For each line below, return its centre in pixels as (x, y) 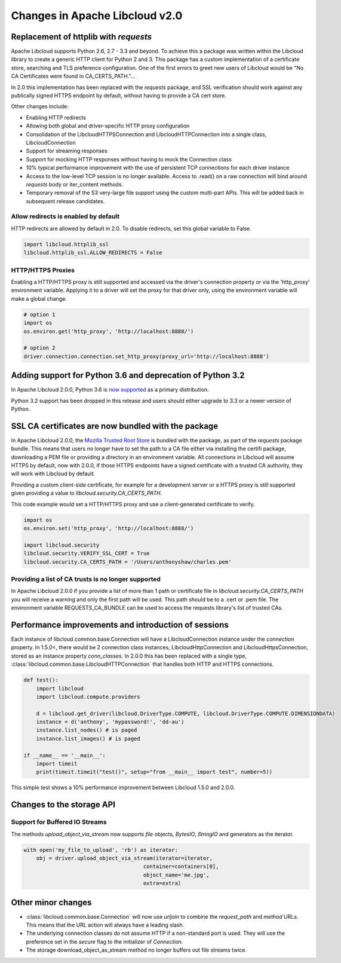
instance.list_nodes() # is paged (87, 730)
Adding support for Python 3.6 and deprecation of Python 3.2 (128, 376)
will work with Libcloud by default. (53, 474)
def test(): (41, 680)
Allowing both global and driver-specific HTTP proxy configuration (108, 126)
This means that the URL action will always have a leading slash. (105, 925)
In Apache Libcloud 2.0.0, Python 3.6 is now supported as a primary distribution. (110, 390)
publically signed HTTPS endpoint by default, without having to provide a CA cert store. (119, 96)
